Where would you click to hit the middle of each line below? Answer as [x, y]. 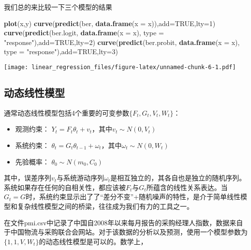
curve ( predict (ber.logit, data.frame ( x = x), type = [84, 33]
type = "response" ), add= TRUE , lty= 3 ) [61, 51]
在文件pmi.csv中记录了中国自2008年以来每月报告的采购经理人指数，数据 [117, 222]
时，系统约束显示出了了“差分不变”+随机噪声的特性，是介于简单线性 [133, 197]
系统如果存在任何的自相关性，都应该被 [65, 187]
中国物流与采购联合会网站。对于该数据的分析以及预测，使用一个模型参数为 [129, 232]
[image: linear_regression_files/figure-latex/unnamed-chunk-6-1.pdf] [120, 67]
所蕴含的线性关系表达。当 [187, 187]
